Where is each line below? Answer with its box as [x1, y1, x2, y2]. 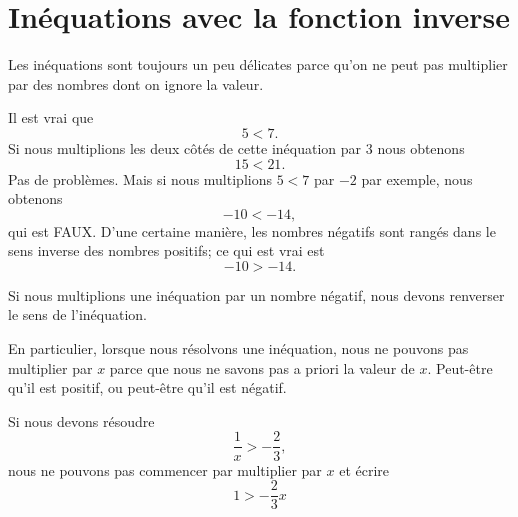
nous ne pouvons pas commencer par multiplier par [8, 459, 322, 480]
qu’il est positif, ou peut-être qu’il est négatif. [8, 377, 287, 398]
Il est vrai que [8, 107, 94, 128]
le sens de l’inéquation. [8, 304, 147, 325]
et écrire [339, 459, 390, 480]
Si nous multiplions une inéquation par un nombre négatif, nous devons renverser [8, 284, 505, 305]
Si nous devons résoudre [8, 410, 155, 431]
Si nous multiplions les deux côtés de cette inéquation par [8, 137, 362, 158]
